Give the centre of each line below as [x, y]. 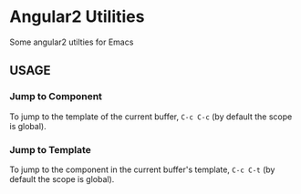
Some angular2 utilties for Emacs [72, 42]
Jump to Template [50, 149]
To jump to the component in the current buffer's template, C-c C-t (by [142, 169]
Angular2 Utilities [77, 17]
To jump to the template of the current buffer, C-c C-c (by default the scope [151, 117]
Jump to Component [56, 97]
